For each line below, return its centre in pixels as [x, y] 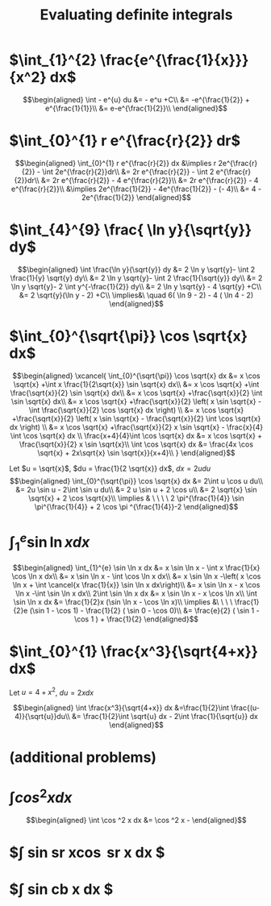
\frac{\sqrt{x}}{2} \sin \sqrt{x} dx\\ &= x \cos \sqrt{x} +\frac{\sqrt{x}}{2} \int [136, 393]
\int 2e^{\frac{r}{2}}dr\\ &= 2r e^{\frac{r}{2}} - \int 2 [128, 172]
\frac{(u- [245, 708]
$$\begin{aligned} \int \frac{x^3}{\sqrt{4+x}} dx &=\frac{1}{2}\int [121, 708]
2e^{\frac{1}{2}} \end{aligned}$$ [136, 197]
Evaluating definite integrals [136, 15]
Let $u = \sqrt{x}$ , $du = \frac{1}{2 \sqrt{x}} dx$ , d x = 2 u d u [110, 468]
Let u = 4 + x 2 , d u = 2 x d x [52, 692]
